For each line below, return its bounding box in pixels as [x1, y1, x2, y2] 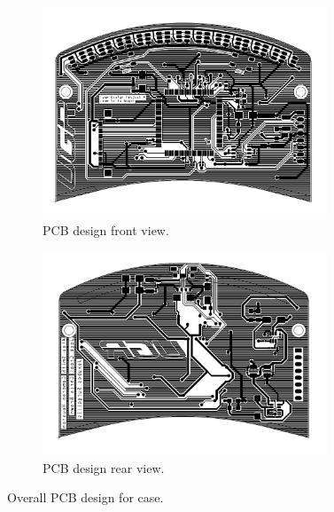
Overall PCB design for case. [7, 488, 164, 507]
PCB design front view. [43, 221, 169, 240]
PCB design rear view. [43, 458, 165, 477]
